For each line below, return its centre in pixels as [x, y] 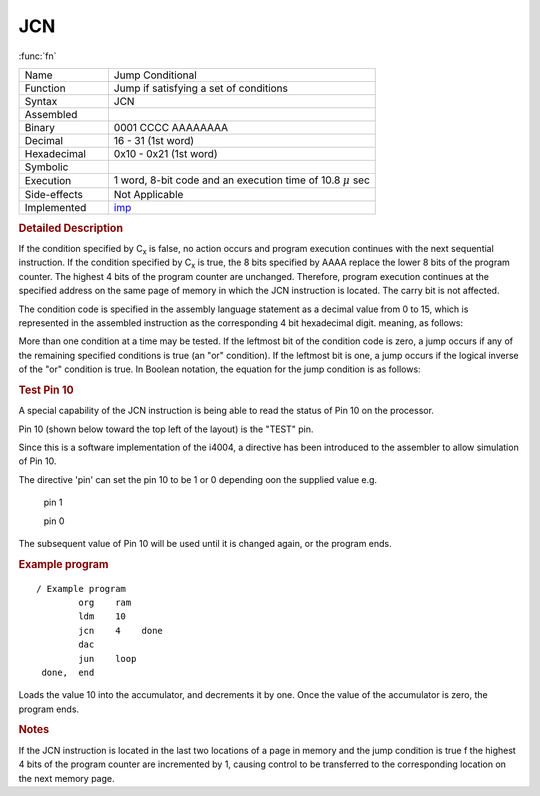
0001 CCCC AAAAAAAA [171, 127]
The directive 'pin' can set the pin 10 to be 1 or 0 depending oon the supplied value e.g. [198, 479]
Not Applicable [148, 195]
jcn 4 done [121, 630]
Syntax [41, 101]
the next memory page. [66, 778]
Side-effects [54, 195]
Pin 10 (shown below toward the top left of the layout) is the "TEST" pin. [166, 429]
